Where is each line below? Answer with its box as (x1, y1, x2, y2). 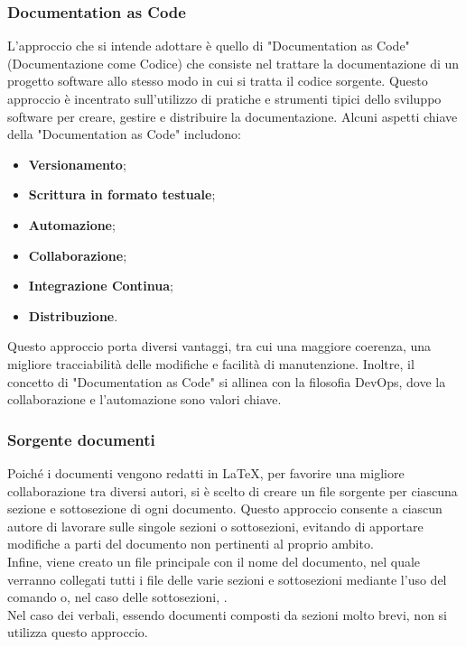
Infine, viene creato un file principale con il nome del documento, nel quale (7, 551, 421, 570)
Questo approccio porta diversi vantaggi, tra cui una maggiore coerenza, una (7, 337, 432, 356)
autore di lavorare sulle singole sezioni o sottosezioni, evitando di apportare (7, 516, 424, 535)
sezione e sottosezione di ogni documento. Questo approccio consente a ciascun (7, 499, 443, 518)
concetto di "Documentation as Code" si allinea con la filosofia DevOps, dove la (7, 372, 446, 391)
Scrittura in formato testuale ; (28, 185, 216, 204)
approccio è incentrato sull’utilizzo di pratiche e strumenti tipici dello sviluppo (7, 89, 442, 107)
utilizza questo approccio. (7, 623, 148, 642)
